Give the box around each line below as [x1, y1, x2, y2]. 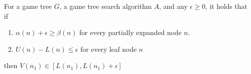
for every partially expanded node [79, 27, 182, 37]
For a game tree [4, 1, 52, 11]
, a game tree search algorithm [59, 1, 152, 11]
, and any [159, 1, 188, 11]
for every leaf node [80, 43, 137, 54]
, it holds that [205, 1, 248, 11]
